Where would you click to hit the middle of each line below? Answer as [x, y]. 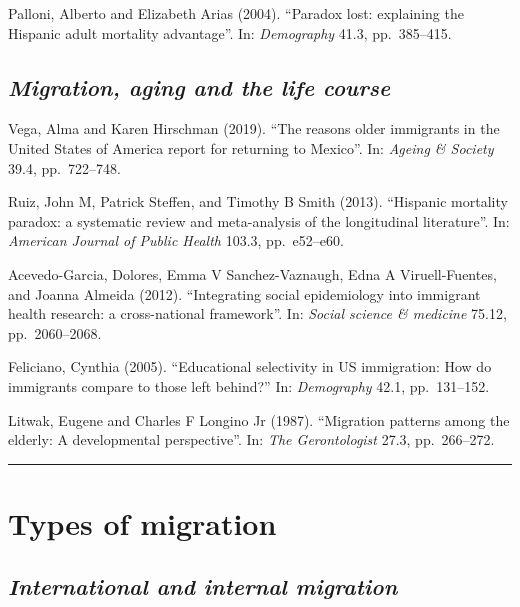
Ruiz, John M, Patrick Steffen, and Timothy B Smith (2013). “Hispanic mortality [258, 201]
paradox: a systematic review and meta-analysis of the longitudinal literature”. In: [259, 220]
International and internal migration [203, 586]
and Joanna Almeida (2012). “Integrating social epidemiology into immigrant [244, 293]
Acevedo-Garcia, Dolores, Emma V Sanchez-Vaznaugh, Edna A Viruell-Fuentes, [252, 273]
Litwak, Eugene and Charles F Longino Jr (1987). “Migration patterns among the [259, 419]
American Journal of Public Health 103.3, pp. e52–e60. [176, 240]
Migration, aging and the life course [199, 86]
